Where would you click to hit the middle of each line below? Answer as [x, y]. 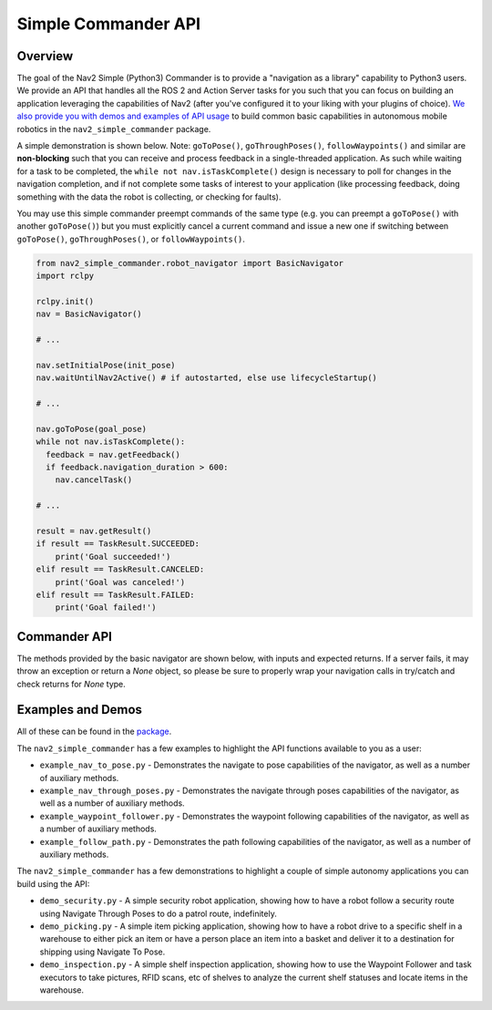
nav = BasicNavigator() [89, 314]
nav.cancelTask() [94, 480]
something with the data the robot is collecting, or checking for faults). [149, 197]
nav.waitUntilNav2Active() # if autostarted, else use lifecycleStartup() [207, 378]
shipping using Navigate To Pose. [102, 952]
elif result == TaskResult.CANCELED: [120, 569]
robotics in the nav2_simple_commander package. [114, 129]
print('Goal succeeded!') [113, 557]
